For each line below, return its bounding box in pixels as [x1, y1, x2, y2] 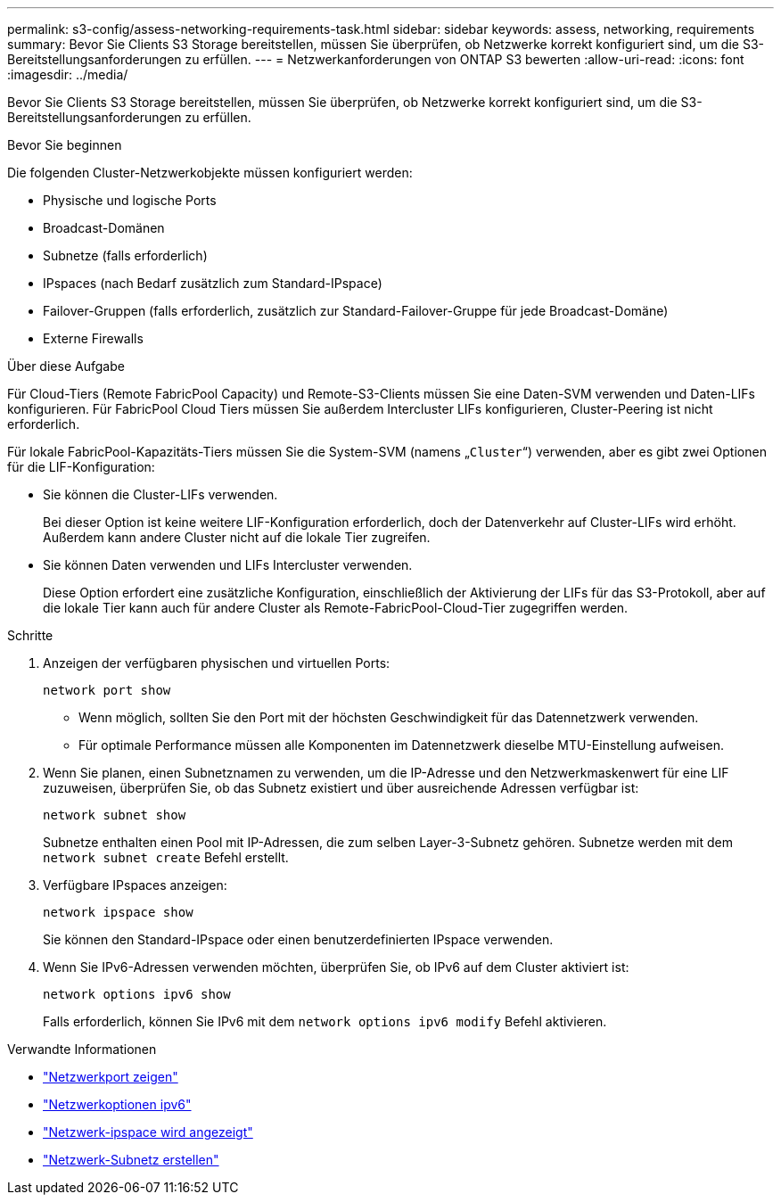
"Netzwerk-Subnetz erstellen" [43, 1152, 219, 1167]
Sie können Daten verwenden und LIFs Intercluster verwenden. [43, 557, 413, 572]
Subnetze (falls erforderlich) [43, 248, 208, 263]
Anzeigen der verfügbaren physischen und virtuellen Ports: [43, 655, 390, 671]
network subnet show [43, 808, 186, 822]
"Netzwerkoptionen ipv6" [43, 1097, 192, 1112]
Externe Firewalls [43, 331, 144, 346]
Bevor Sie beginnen [7, 137, 122, 152]
